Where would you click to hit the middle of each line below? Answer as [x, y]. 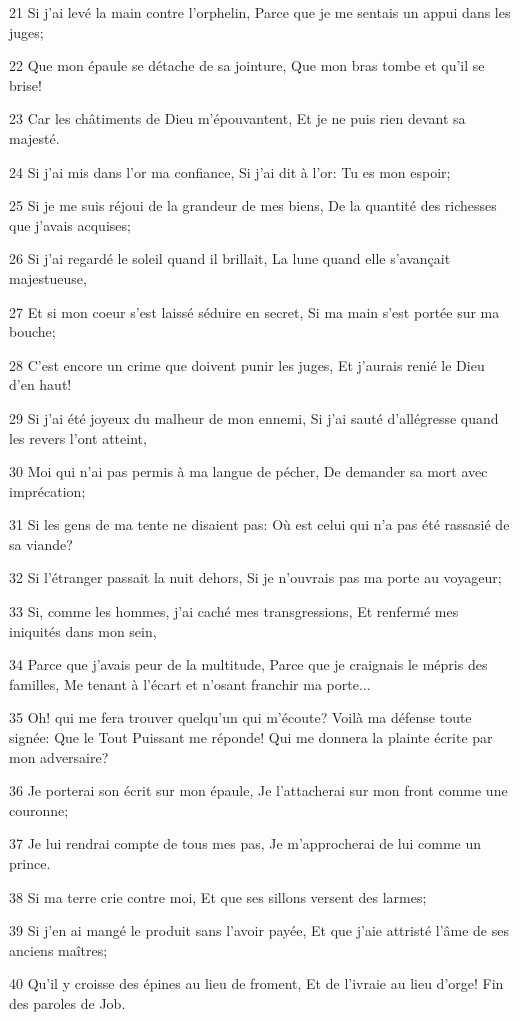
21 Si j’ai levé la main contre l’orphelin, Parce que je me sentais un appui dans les [260, 12]
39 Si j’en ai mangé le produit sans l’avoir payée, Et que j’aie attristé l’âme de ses [259, 930]
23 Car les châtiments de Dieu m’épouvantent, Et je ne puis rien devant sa [237, 118]
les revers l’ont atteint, [78, 437]
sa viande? [41, 543]
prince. [30, 863]
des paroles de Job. [67, 1002]
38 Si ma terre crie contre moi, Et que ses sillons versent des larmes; [218, 896]
